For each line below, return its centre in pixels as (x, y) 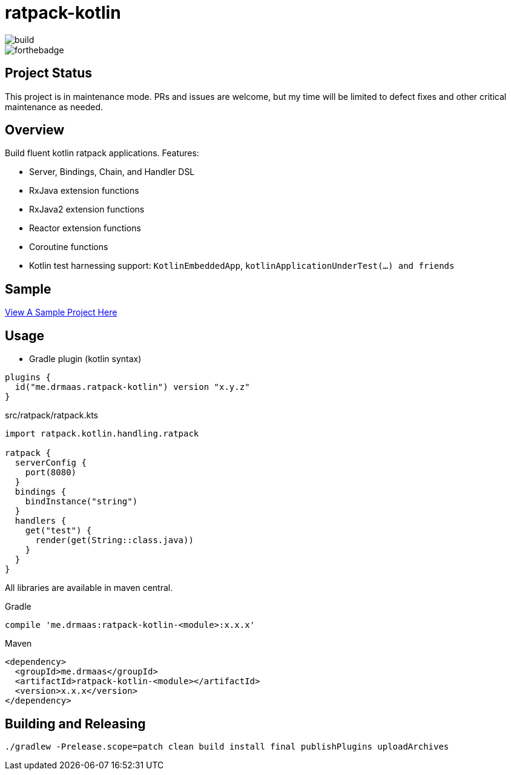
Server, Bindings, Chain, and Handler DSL (112, 172)
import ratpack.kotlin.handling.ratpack (102, 434)
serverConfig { (51, 463)
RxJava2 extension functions (87, 209)
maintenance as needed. (54, 107)
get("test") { (58, 531)
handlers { (41, 521)
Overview (35, 130)
